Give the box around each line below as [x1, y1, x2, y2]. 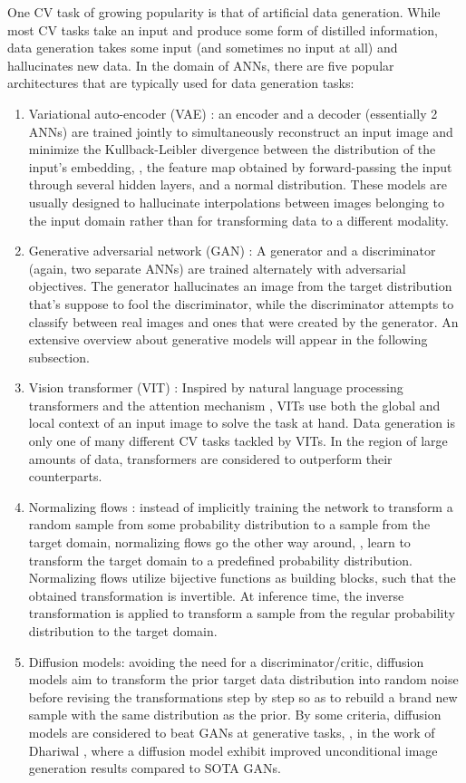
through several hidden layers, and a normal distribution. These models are [28, 175, 447, 194]
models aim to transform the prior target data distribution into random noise [28, 670, 459, 689]
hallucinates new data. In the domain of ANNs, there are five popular [7, 55, 394, 74]
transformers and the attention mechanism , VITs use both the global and [28, 395, 441, 414]
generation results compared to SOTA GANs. [28, 759, 281, 778]
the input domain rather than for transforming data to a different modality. [28, 210, 449, 229]
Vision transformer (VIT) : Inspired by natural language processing [28, 378, 403, 397]
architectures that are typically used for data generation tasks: [7, 73, 354, 92]
